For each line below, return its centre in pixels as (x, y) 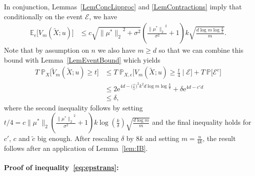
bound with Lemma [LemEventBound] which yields (82, 59)
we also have (117, 50)
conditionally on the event (43, 16)
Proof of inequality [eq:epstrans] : (61, 167)
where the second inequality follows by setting (73, 107)
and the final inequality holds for (202, 122)
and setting (162, 138)
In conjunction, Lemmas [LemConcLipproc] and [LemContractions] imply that (123, 6)
